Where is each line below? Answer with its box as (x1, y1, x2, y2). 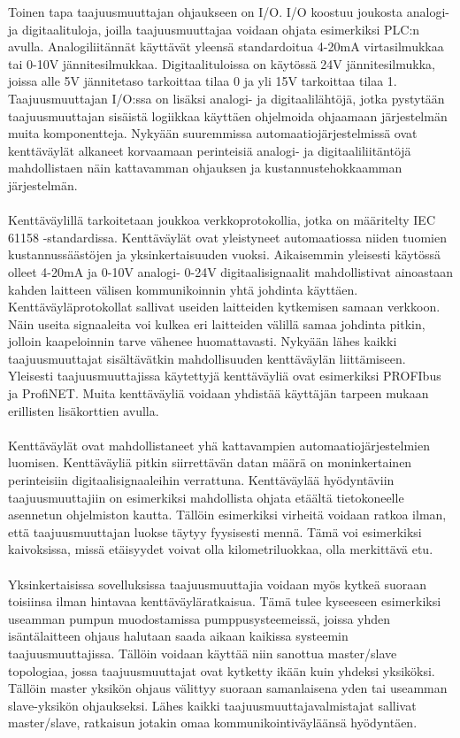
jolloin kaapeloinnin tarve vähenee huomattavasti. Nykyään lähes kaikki (8, 332, 397, 350)
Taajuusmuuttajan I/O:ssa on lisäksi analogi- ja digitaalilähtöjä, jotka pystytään (8, 88, 445, 107)
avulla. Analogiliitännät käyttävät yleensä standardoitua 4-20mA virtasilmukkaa (8, 37, 444, 56)
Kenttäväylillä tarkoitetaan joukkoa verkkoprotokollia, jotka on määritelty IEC (8, 211, 436, 229)
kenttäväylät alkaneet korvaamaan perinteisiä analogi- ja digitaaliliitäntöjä (8, 141, 411, 159)
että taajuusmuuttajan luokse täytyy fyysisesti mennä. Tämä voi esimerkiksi (8, 522, 422, 541)
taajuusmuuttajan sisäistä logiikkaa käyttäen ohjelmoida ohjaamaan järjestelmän (8, 106, 448, 125)
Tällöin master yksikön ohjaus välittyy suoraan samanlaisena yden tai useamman (8, 679, 448, 697)
